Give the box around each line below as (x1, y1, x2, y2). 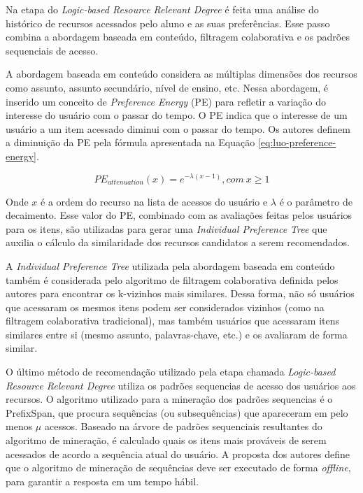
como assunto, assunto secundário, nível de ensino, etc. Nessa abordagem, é (6, 80, 329, 94)
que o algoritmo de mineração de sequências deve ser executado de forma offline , (6, 460, 351, 475)
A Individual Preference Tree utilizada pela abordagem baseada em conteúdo (6, 258, 335, 273)
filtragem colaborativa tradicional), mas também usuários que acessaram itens (6, 313, 340, 328)
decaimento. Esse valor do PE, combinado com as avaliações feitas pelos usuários (6, 208, 353, 222)
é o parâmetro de (279, 194, 353, 208)
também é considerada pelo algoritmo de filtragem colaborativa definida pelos (6, 272, 339, 287)
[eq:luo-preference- (257, 135, 336, 150)
